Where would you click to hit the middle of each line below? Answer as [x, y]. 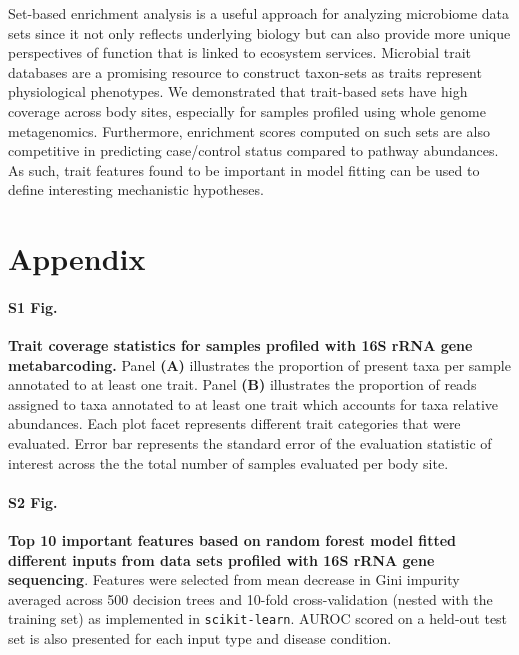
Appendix [77, 258]
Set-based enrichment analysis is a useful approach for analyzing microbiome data [259, 13]
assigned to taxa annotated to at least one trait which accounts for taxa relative [253, 403]
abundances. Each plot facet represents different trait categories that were [234, 423]
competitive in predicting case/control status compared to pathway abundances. [253, 150]
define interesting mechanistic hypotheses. [136, 189]
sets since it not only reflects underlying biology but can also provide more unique [259, 32]
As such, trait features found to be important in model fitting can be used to [244, 169]
